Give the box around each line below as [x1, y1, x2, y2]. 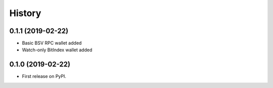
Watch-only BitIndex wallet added [22, 47, 93, 53]
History [9, 8, 41, 19]
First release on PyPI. [22, 73, 67, 79]
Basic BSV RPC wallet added [22, 40, 82, 46]
